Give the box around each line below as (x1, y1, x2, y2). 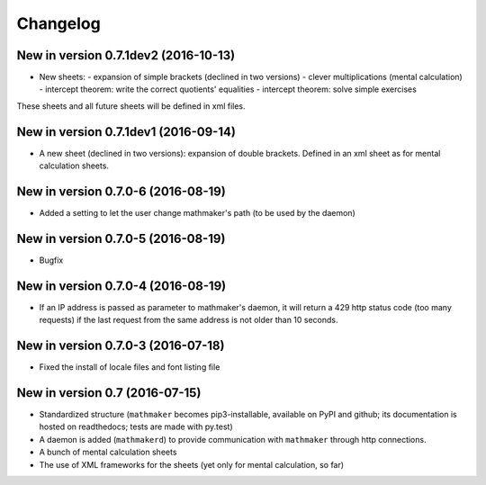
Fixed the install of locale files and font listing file (39, 362, 220, 373)
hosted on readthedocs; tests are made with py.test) (39, 421, 233, 432)
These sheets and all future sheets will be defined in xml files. (16, 100, 247, 112)
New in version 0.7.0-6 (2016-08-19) (16, 184, 227, 199)
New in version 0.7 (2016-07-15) (16, 385, 202, 400)
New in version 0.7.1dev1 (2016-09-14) (16, 124, 236, 139)
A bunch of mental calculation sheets (39, 446, 177, 458)
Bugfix (39, 255, 64, 265)
